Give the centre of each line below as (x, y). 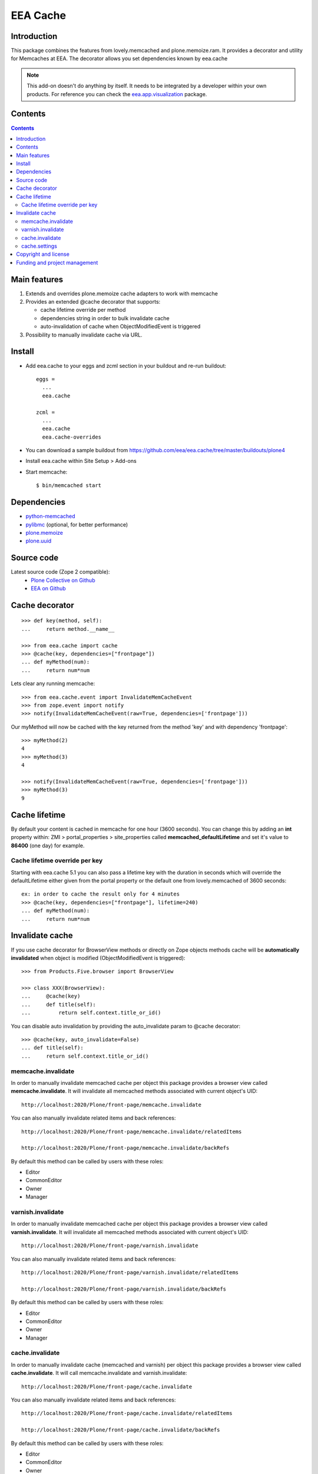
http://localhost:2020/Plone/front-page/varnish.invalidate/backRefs (124, 1289)
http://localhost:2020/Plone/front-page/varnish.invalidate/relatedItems (130, 1272)
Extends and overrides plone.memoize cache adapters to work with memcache (122, 293)
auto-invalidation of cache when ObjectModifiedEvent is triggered (120, 327)
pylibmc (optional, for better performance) (77, 524)
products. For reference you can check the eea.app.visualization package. (117, 94)
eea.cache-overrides (72, 437)
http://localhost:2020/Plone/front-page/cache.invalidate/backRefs (121, 1430)
